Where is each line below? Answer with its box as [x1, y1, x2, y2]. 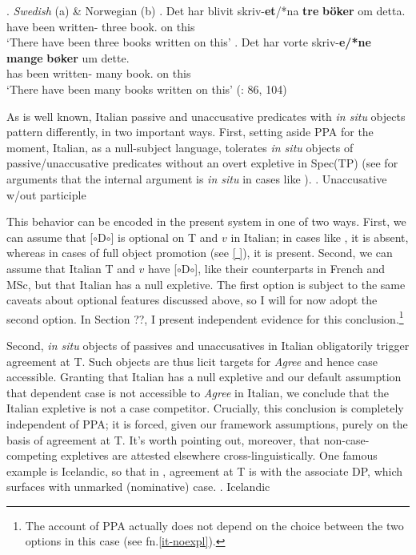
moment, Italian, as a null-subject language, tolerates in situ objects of [6, 139, 354, 155]
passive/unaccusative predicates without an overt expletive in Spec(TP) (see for [6, 155, 398, 171]
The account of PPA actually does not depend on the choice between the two [25, 517, 404, 533]
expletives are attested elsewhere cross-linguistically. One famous [61, 447, 378, 464]
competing [6, 447, 58, 464]
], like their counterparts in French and [194, 259, 386, 276]
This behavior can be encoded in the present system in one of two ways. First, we [6, 213, 406, 230]
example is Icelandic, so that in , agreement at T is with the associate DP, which [6, 462, 403, 479]
